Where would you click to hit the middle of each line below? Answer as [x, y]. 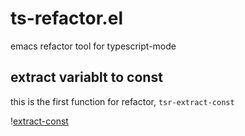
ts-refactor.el [66, 18]
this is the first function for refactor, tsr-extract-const [122, 101]
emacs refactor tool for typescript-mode [93, 46]
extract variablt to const [86, 77]
